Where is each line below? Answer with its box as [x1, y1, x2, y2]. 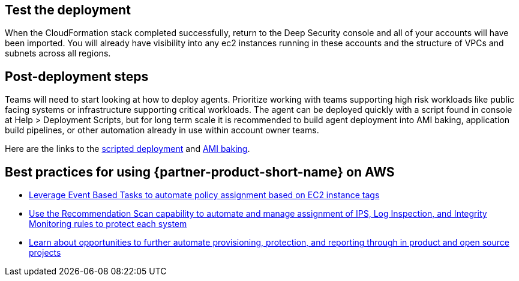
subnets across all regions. [5, 48, 111, 59]
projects [29, 247, 61, 258]
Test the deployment [5, 2, 131, 17]
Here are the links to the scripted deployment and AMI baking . [5, 144, 250, 154]
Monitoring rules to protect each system [29, 219, 187, 229]
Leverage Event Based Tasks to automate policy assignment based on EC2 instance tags [29, 190, 380, 201]
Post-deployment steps [5, 68, 149, 84]
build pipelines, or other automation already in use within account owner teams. [5, 125, 319, 136]
